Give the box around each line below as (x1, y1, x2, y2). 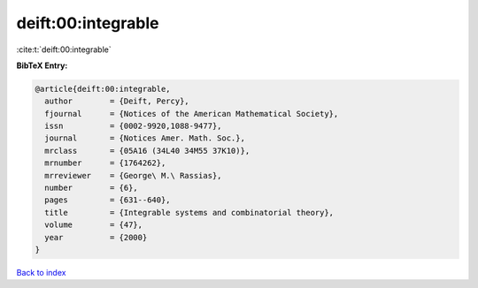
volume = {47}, (44, 220, 143, 230)
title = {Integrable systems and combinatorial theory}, (44, 208, 335, 217)
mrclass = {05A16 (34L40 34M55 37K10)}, (44, 146, 251, 155)
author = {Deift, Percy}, (44, 96, 189, 106)
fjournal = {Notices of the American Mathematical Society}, (44, 109, 339, 118)
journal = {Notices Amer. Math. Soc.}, (44, 133, 245, 143)
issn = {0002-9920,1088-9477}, (44, 121, 222, 132)
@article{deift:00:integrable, (35, 84, 172, 94)
